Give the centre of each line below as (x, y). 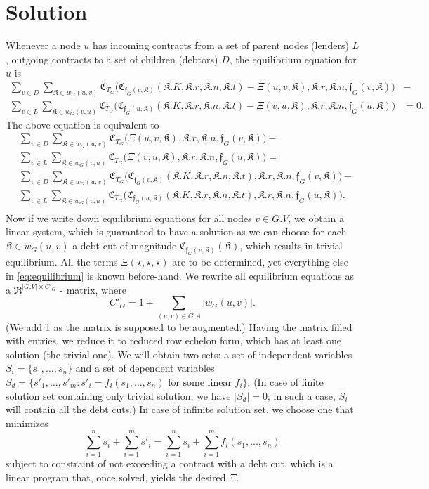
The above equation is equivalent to (82, 124)
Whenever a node (43, 45)
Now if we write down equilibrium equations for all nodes (129, 217)
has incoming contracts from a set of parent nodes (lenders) (220, 45)
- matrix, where (93, 289)
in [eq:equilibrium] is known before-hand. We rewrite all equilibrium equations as (180, 276)
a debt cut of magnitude (125, 246)
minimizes (27, 423)
